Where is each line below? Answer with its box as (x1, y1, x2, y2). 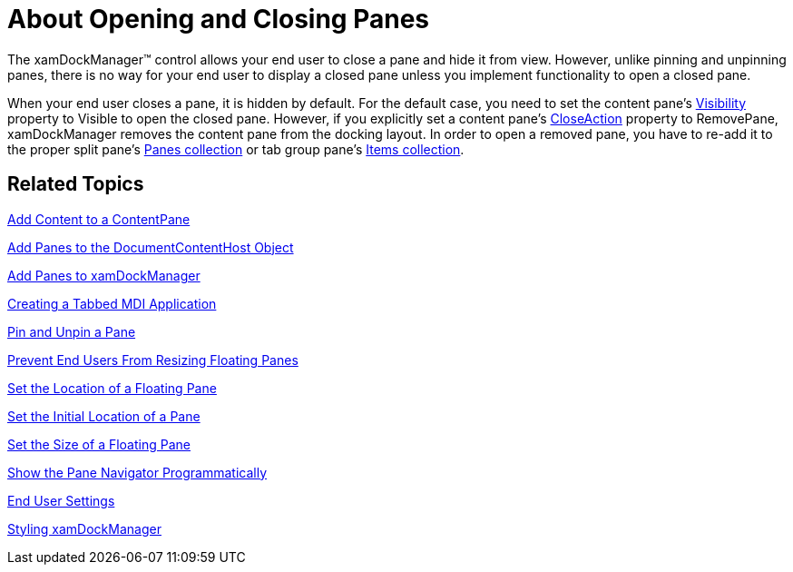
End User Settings (7, 492, 115, 508)
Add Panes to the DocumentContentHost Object (7, 239, 294, 255)
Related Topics (7, 173, 144, 196)
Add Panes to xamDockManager (7, 267, 201, 283)
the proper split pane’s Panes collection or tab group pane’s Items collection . (7, 141, 465, 157)
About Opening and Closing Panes (7, 4, 430, 35)
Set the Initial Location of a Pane (7, 408, 201, 424)
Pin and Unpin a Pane (7, 323, 136, 340)
